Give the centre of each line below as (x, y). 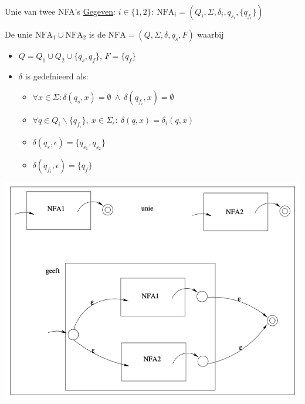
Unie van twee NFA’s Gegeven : (60, 11)
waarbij (211, 34)
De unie (19, 34)
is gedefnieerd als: (57, 76)
